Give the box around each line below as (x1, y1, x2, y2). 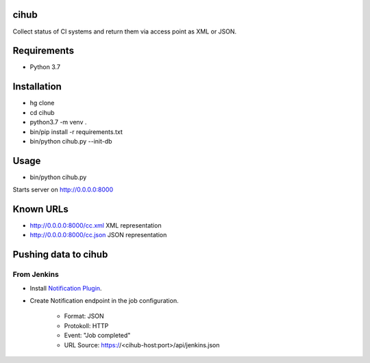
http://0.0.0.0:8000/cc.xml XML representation (29, 221, 162, 230)
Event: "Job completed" (64, 332, 131, 340)
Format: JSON (64, 312, 104, 321)
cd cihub (29, 108, 55, 116)
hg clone (29, 99, 55, 107)
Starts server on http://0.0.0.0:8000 (12, 185, 113, 194)
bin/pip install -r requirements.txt (29, 127, 123, 136)
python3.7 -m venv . (29, 118, 87, 126)
